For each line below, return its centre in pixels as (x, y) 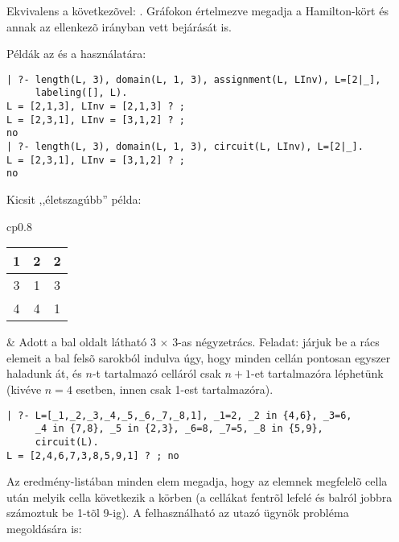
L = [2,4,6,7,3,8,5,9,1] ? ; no (93, 455)
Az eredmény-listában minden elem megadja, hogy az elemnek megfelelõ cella (197, 481)
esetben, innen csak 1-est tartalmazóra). (175, 389)
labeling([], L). (81, 93)
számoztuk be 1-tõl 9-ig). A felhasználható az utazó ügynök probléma (178, 513)
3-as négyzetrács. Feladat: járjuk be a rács (276, 342)
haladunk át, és (44, 373)
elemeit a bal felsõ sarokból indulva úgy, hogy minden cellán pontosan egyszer (199, 357)
